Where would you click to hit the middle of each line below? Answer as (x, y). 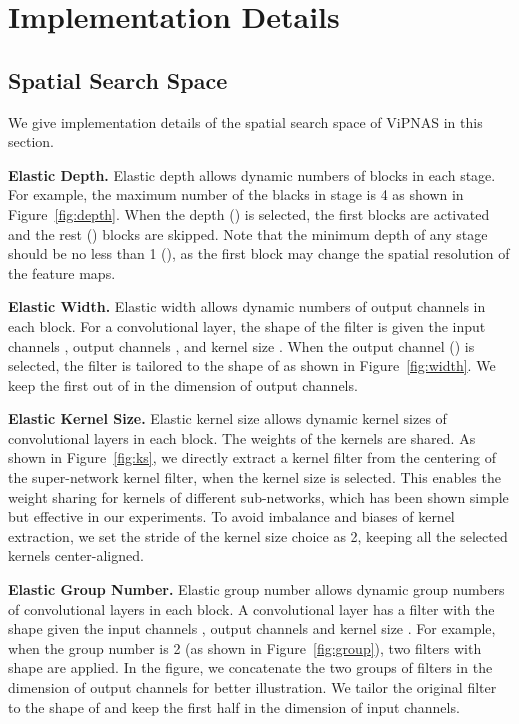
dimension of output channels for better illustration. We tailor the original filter (252, 687)
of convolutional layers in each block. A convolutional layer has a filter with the (251, 608)
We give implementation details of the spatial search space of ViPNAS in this (245, 121)
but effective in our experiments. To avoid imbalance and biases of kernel (231, 516)
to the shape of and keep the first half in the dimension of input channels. (234, 706)
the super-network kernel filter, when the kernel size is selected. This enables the (254, 477)
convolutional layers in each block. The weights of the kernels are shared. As (242, 437)
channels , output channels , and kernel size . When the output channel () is (241, 345)
